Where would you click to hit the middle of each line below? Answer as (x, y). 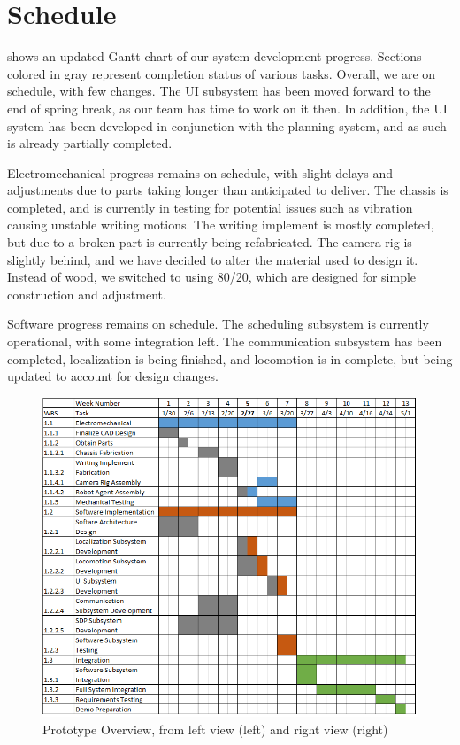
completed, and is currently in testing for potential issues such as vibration (210, 207)
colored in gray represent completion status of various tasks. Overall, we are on (222, 73)
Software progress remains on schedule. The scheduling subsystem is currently (218, 324)
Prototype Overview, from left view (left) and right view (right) (215, 729)
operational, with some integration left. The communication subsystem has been (225, 341)
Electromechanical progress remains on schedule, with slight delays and (200, 172)
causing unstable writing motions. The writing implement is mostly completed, (221, 225)
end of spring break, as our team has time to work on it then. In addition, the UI (227, 108)
